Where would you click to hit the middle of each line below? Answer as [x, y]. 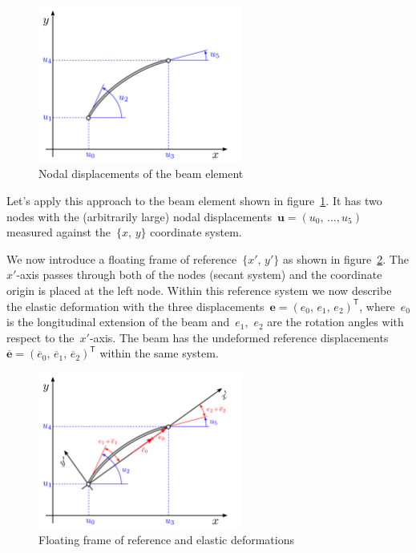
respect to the [40, 337]
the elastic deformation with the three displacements [135, 306]
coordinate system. [196, 232]
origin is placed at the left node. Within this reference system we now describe [199, 290]
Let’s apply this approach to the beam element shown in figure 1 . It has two [194, 200]
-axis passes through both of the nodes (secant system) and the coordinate [199, 274]
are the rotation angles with [335, 322]
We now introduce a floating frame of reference [122, 258]
